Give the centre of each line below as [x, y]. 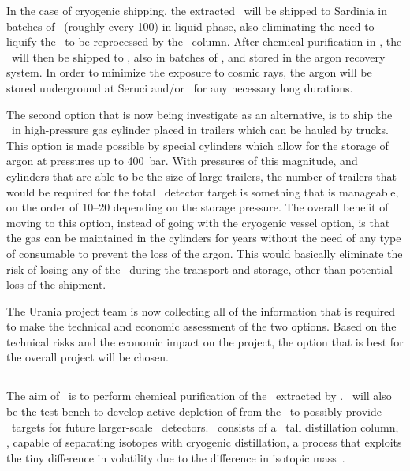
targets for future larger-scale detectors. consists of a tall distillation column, [205, 426]
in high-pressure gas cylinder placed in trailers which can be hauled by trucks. [200, 130]
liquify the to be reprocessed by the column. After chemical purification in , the [204, 41]
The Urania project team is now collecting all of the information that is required [201, 310]
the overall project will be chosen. [88, 357]
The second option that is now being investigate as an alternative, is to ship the [199, 114]
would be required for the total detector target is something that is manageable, [203, 191]
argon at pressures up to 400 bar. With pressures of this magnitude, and [182, 161]
